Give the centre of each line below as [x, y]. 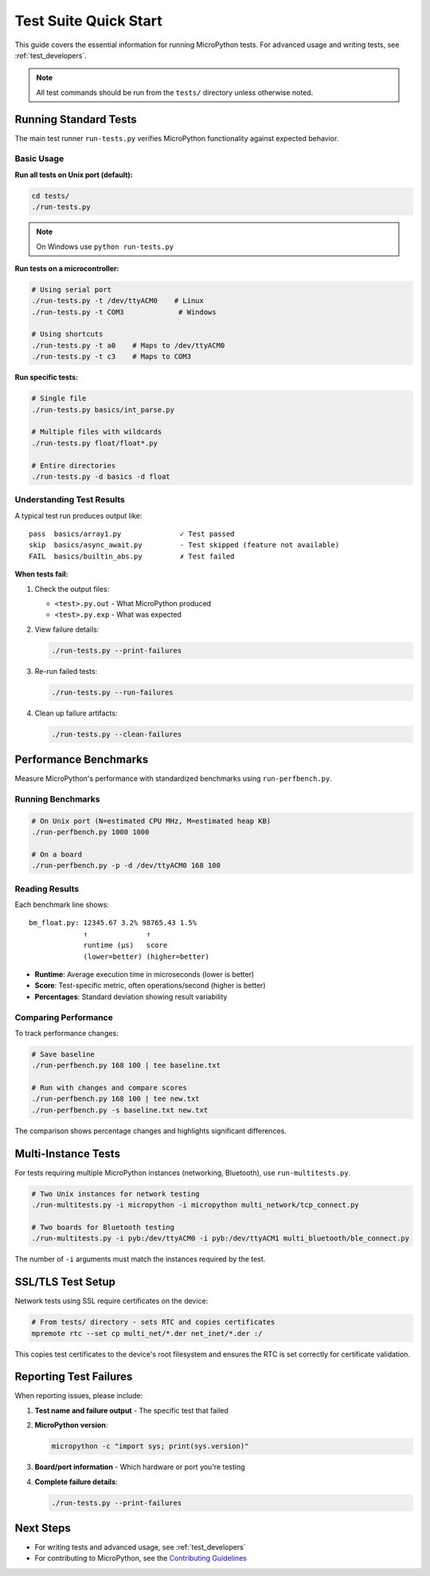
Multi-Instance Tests [68, 1154]
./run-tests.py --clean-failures [117, 734]
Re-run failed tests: [66, 671]
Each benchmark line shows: [62, 904]
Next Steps [43, 1528]
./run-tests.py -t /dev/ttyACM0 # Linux [118, 301]
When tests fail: [41, 574]
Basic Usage [39, 159]
